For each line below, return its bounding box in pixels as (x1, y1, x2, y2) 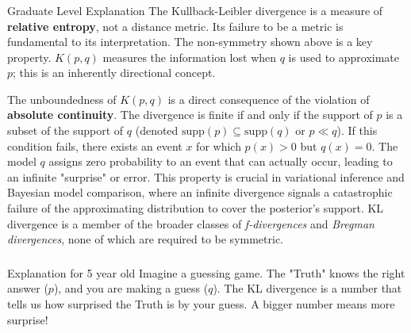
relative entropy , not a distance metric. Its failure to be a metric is (7, 17, 344, 34)
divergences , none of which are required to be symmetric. (7, 231, 284, 247)
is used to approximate (288, 48, 400, 65)
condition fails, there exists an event (7, 137, 182, 154)
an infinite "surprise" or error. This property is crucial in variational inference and (7, 168, 405, 185)
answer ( (7, 280, 48, 297)
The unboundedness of (7, 90, 117, 107)
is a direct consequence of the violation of (167, 90, 370, 107)
